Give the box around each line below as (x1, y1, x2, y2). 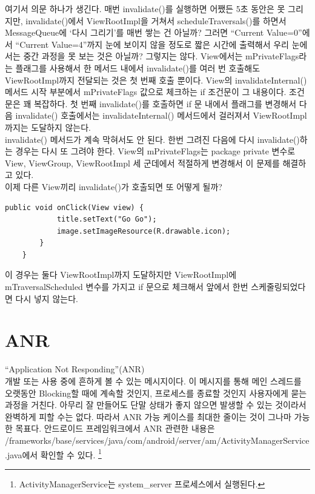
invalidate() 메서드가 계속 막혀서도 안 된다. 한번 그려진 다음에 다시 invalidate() (5, 133, 300, 145)
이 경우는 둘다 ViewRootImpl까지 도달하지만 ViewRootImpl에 (5, 268, 237, 281)
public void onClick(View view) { (5, 203, 144, 212)
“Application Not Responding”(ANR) (5, 363, 145, 375)
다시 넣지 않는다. (15, 292, 78, 305)
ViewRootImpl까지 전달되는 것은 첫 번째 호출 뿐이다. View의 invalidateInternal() (5, 73, 307, 86)
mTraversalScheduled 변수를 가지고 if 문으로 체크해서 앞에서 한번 (5, 280, 248, 293)
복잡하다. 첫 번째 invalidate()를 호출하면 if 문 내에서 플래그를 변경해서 (33, 97, 297, 110)
